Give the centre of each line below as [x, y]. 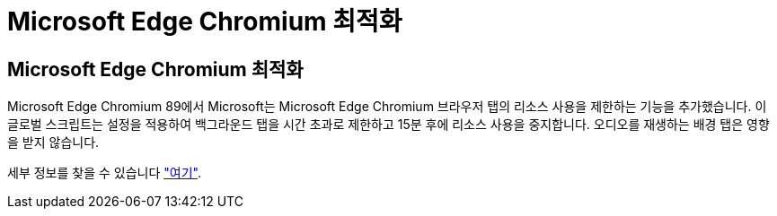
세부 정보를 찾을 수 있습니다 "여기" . [104, 173]
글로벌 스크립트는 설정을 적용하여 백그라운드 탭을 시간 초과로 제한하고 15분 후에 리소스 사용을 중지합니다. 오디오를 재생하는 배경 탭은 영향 [388, 125]
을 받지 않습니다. [53, 143]
